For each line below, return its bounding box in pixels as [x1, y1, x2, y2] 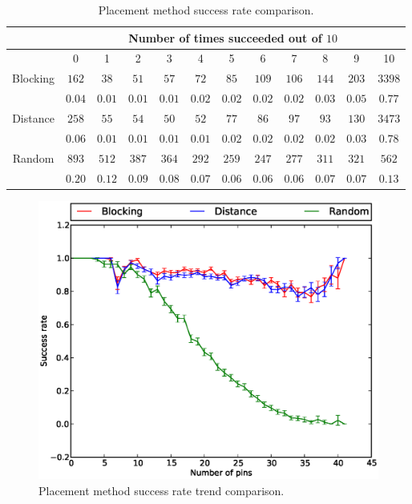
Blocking [12, 70, 55, 87]
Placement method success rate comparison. [98, 2, 314, 18]
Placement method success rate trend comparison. [38, 482, 285, 498]
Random [12, 149, 55, 166]
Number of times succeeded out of [128, 29, 322, 46]
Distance [12, 109, 55, 126]
